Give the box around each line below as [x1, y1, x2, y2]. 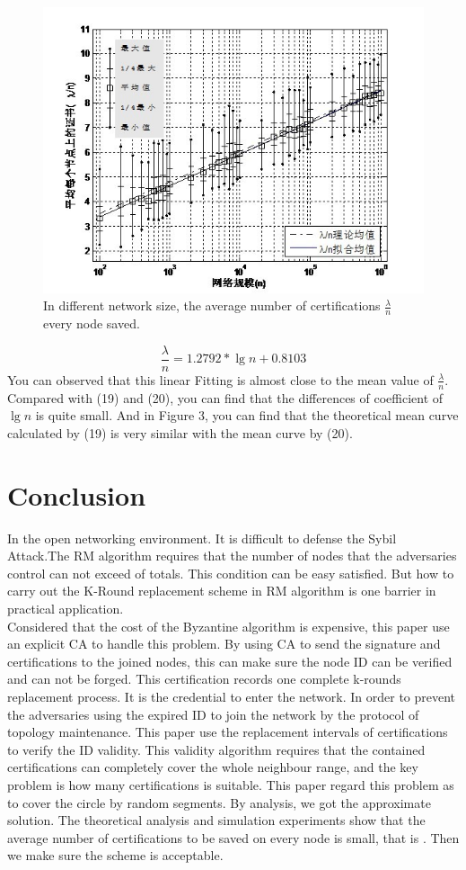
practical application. [7, 598, 124, 617]
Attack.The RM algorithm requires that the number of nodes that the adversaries [7, 546, 457, 565]
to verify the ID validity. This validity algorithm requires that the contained [7, 740, 426, 758]
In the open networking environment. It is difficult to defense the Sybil [7, 528, 397, 547]
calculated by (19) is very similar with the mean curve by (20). [7, 423, 353, 442]
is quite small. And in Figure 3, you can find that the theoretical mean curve [35, 406, 459, 425]
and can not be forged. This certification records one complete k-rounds [7, 669, 401, 688]
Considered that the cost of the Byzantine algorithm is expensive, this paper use [7, 616, 450, 635]
